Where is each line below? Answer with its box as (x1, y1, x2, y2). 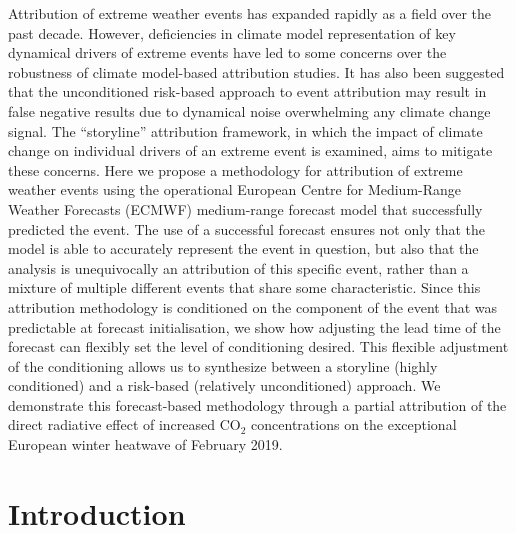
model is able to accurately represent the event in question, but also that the (8, 238, 479, 259)
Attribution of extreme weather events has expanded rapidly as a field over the (8, 3, 492, 23)
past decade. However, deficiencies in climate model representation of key (8, 22, 456, 43)
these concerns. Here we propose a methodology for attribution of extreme (8, 159, 463, 180)
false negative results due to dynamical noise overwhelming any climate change (8, 100, 491, 121)
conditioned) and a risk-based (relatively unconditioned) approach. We (8, 375, 441, 396)
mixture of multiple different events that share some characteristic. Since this (8, 277, 481, 298)
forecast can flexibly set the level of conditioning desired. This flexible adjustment (8, 336, 509, 357)
